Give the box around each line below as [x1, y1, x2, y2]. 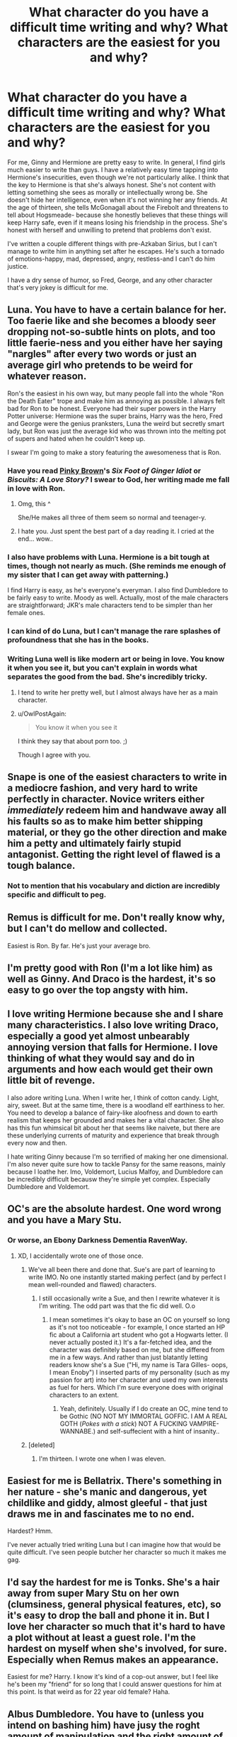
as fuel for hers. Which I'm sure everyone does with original [49, 1383, 224, 1391]
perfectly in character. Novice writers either [7, 793, 205, 805]
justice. [7, 262, 29, 270]
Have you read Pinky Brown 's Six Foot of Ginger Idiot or [7, 466, 202, 476]
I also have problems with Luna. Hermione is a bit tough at [7, 552, 210, 562]
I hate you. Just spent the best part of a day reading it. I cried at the [17, 527, 214, 536]
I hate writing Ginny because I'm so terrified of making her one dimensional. [7, 1152, 229, 1161]
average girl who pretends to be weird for [7, 359, 193, 371]
